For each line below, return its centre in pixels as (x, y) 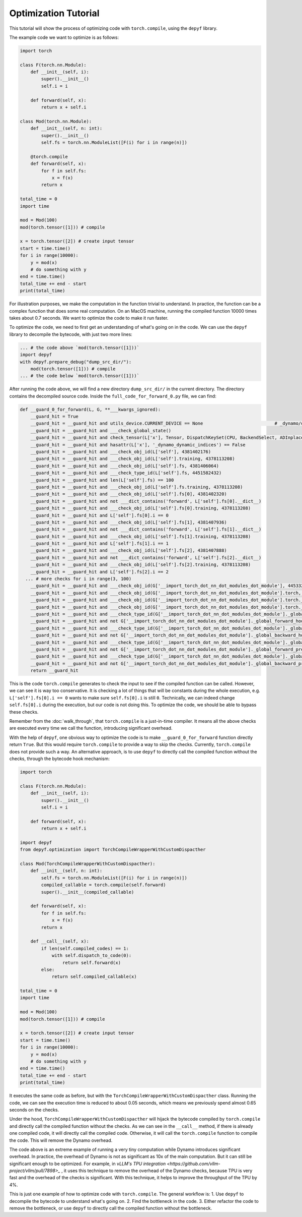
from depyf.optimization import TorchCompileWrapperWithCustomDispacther (113, 850)
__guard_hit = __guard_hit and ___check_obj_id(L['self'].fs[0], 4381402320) (129, 494)
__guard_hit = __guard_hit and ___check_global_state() (101, 430)
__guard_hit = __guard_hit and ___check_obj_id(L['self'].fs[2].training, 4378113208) (141, 565)
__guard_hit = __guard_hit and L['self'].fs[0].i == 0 (99, 515)
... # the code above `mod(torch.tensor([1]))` (80, 347)
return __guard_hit (55, 671)
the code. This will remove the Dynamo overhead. (61, 1140)
